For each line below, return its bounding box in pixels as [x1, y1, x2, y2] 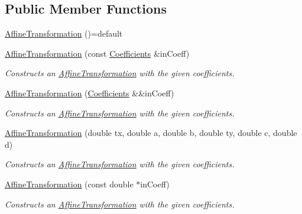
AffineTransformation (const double [5, 177, 134, 190]
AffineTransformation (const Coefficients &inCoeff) [5, 47, 190, 59]
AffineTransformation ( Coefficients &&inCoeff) [5, 86, 174, 99]
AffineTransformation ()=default [5, 27, 123, 40]
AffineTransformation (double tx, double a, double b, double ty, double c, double [5, 127, 297, 139]
